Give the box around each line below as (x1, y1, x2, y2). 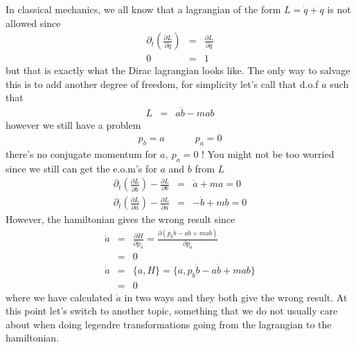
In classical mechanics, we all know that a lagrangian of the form (6, 2, 281, 16)
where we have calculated (6, 290, 113, 304)
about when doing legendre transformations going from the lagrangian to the (6, 317, 332, 331)
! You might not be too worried (202, 146, 335, 161)
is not (327, 2, 351, 16)
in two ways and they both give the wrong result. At (124, 290, 348, 304)
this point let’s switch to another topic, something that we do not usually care (6, 303, 338, 318)
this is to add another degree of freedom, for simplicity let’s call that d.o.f (6, 76, 319, 91)
